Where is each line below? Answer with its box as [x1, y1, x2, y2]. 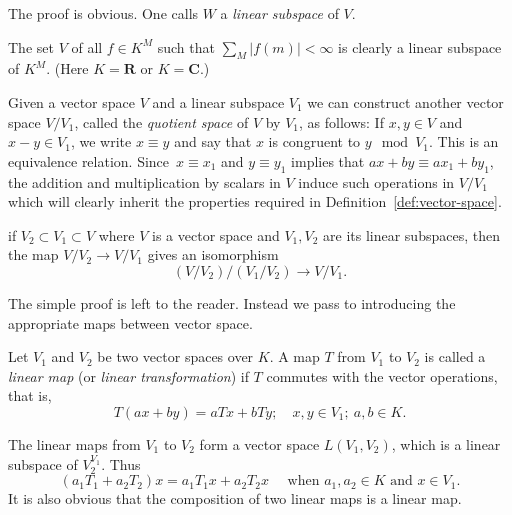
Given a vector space [8, 91, 135, 112]
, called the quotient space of [74, 111, 249, 132]
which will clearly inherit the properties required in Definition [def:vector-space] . [8, 191, 502, 212]
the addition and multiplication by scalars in [8, 171, 281, 192]
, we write [70, 131, 132, 152]
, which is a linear [391, 433, 501, 454]
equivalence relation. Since [8, 150, 170, 171]
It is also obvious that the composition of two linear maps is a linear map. [8, 488, 462, 509]
